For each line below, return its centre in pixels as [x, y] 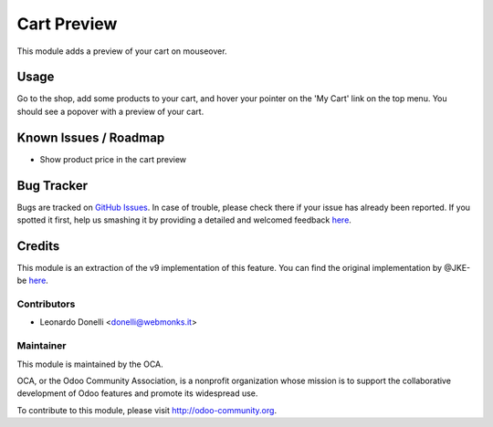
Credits [38, 246]
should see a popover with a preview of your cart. [110, 111]
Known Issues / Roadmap [91, 137]
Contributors [46, 304]
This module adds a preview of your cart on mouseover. [122, 51]
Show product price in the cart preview [113, 159]
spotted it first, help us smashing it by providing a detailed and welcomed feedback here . [184, 220]
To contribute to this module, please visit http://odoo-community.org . [147, 410]
